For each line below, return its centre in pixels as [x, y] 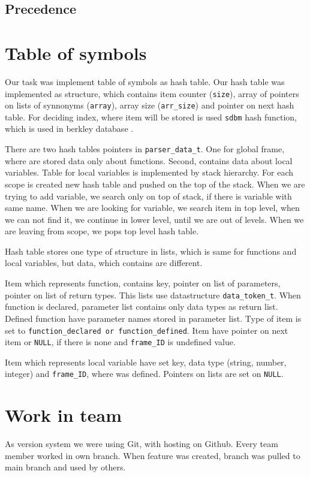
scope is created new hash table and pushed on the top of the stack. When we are [155, 184]
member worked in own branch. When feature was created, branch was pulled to [153, 455]
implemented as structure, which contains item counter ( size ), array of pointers [152, 93]
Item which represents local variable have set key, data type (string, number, [146, 362]
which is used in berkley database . [69, 129]
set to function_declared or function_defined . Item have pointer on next [147, 330]
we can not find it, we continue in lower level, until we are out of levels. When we [154, 219]
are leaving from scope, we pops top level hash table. [102, 231]
